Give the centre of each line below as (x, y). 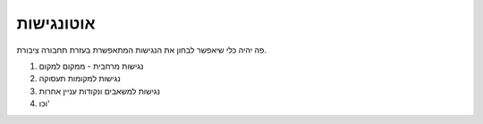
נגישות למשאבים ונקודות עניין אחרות (100, 91)
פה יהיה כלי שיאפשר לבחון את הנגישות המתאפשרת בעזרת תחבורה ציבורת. (142, 50)
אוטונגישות (56, 23)
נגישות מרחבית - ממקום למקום (91, 66)
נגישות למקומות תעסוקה (80, 79)
